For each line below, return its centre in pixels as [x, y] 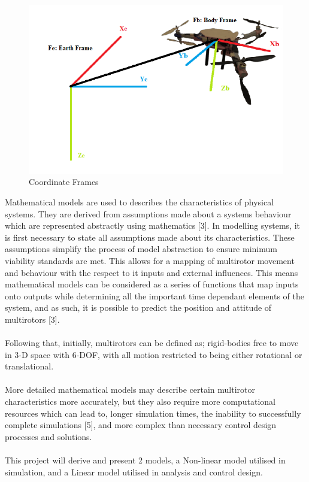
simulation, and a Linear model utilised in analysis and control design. [134, 472]
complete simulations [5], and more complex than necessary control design [141, 425]
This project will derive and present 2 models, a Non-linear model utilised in [145, 460]
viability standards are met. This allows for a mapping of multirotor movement [150, 260]
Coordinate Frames [64, 182]
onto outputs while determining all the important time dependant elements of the [154, 295]
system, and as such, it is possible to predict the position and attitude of [138, 307]
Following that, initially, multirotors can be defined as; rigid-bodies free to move [152, 343]
